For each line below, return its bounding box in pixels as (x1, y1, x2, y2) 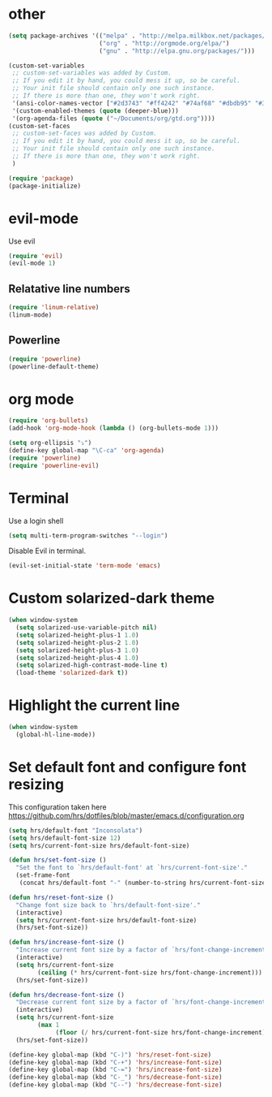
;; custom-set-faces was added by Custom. (11, 129, 158, 138)
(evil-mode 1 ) (8, 259, 57, 268)
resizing (8, 775, 65, 794)
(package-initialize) (8, 182, 82, 190)
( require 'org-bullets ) (8, 417, 89, 425)
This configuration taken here (8, 801, 107, 812)
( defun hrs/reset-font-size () (8, 893, 114, 901)
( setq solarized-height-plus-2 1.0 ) (15, 638, 139, 646)
